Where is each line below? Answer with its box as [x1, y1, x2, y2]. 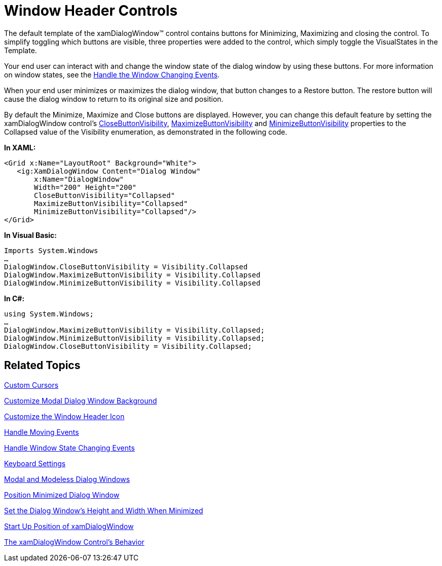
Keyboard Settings [4, 459, 66, 468]
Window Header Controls [4, 2, 178, 19]
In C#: [4, 294, 25, 303]
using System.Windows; [4, 309, 94, 318]
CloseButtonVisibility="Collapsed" [34, 191, 175, 199]
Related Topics [4, 359, 81, 372]
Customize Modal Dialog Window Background [4, 396, 157, 405]
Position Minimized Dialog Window [4, 490, 120, 499]
